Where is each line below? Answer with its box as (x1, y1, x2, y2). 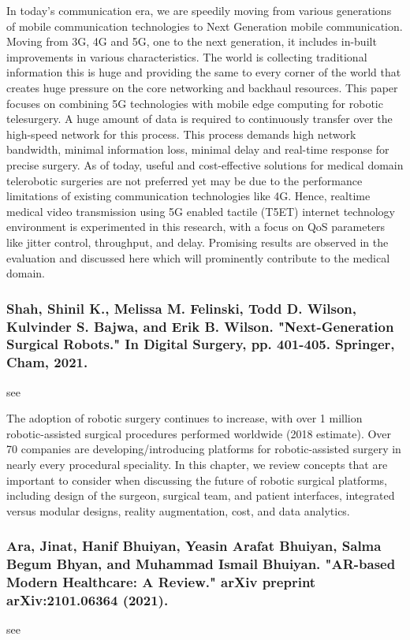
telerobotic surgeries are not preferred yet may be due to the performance (6, 172, 363, 188)
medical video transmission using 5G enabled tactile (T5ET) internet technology (6, 203, 396, 219)
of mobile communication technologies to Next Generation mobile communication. (6, 17, 403, 34)
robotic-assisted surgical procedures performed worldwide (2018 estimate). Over (6, 425, 392, 441)
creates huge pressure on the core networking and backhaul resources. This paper (6, 79, 398, 95)
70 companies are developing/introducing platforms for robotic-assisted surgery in (6, 441, 401, 457)
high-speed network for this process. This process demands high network (6, 125, 356, 142)
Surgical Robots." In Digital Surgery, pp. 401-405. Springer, (6, 334, 395, 354)
